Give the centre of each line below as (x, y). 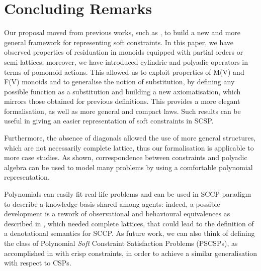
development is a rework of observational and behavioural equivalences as (117, 214)
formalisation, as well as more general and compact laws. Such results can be (122, 111)
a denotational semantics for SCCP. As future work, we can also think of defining (129, 233)
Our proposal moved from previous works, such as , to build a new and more (122, 32)
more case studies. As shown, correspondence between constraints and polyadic (126, 157)
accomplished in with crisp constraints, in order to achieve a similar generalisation (131, 253)
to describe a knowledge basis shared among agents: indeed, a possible (112, 204)
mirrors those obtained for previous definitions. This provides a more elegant (122, 101)
